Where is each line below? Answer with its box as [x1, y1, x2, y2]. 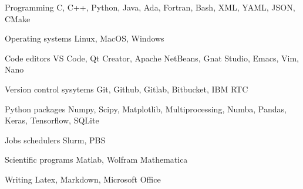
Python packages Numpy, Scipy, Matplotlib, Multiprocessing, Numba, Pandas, [5, 102, 287, 115]
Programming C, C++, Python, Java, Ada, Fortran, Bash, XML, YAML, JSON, [5, 1, 295, 13]
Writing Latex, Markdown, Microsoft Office [5, 173, 161, 185]
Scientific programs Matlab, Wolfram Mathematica [5, 153, 188, 166]
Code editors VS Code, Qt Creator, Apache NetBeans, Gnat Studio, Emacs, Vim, [5, 51, 299, 64]
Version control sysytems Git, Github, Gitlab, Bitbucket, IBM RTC [5, 83, 248, 95]
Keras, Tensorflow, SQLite [5, 114, 99, 126]
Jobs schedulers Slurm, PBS [5, 133, 106, 146]
